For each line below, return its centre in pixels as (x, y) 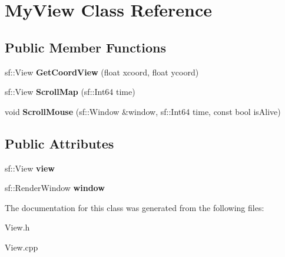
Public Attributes (59, 143)
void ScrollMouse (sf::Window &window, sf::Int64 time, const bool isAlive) (143, 111)
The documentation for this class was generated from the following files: (135, 207)
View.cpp (21, 247)
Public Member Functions (85, 47)
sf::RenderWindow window (55, 188)
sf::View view (30, 168)
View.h (17, 227)
